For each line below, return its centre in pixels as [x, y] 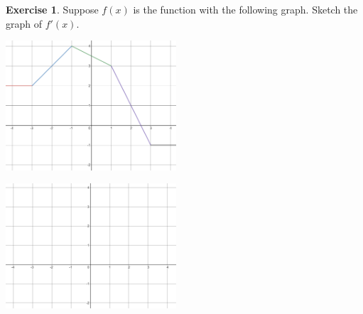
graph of [24, 23]
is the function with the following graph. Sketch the [245, 9]
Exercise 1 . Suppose [52, 9]
